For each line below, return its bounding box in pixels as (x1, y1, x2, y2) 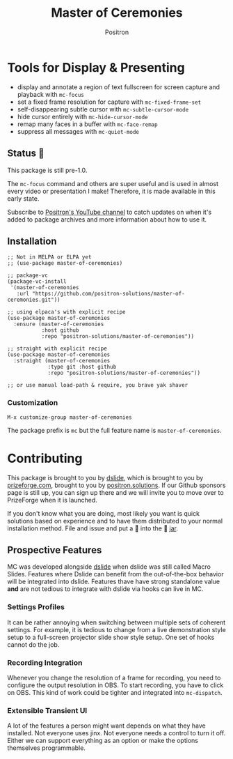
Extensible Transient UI (7, 705, 88, 715)
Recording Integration (7, 657, 83, 667)
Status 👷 (7, 148, 45, 160)
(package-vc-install (7, 278, 67, 285)
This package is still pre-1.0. (7, 166, 88, 174)
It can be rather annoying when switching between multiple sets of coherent (7, 618, 226, 627)
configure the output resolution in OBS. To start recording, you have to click (7, 681, 224, 689)
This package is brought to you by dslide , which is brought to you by (7, 473, 204, 482)
